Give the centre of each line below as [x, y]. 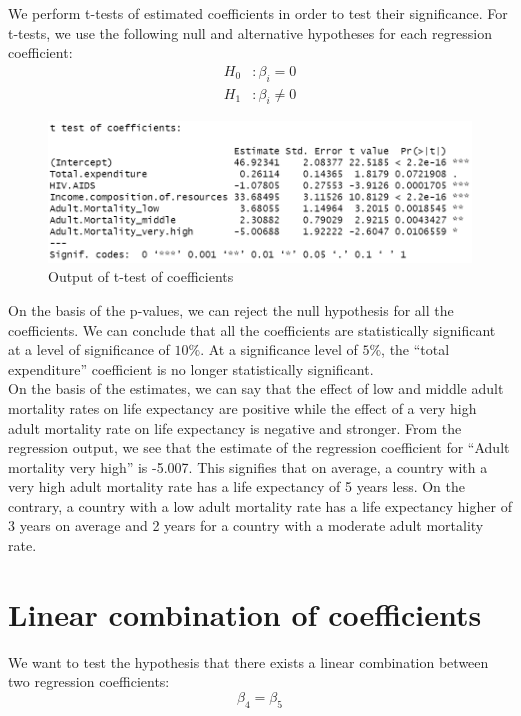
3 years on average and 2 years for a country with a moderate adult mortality [246, 525]
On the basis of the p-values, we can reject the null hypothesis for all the [231, 309]
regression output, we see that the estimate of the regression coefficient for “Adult [259, 447]
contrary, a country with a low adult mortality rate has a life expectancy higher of [260, 505]
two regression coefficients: [89, 681]
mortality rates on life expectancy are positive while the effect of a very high [242, 407]
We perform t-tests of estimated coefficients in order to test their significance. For [258, 13]
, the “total [415, 349]
